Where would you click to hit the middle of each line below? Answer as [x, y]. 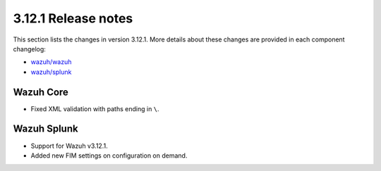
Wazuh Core [41, 92]
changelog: [29, 49]
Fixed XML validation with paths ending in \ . [95, 108]
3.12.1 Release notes [73, 18]
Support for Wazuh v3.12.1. [69, 146]
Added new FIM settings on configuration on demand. [109, 156]
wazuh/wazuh [51, 62]
